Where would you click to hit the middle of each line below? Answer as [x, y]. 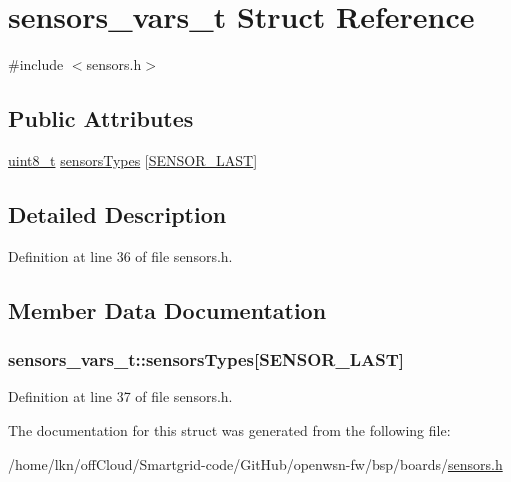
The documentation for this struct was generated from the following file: [229, 429]
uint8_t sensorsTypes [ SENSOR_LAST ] [133, 159]
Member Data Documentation [167, 309]
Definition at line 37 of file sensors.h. [120, 396]
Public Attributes [101, 118]
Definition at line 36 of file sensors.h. [120, 255]
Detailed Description [117, 213]
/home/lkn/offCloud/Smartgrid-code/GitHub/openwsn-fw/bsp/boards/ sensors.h [255, 463]
